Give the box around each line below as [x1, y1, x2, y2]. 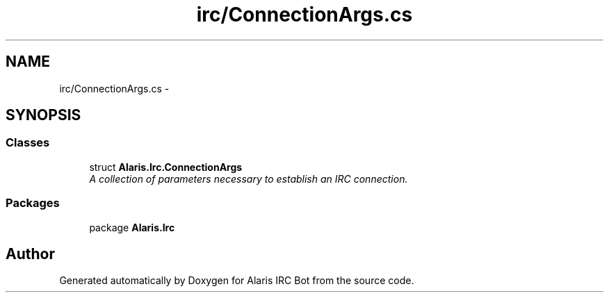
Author [6, 245, 55, 263]
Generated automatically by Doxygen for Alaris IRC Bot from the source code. [59, 274, 414, 287]
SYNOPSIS [6, 106, 81, 124]
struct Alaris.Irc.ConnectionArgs [89, 160, 243, 173]
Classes [6, 135, 50, 150]
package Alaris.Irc [89, 221, 175, 233]
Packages [6, 196, 60, 210]
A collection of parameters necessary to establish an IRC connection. [89, 172, 408, 185]
